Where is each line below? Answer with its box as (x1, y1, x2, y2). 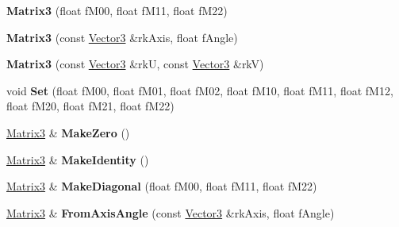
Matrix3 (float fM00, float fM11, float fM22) (6, 2, 228, 18)
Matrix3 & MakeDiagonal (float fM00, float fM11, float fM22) (6, 178, 317, 194)
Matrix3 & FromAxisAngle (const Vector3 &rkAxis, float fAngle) (6, 204, 335, 221)
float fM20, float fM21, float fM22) (6, 98, 175, 114)
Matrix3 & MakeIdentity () (6, 151, 149, 167)
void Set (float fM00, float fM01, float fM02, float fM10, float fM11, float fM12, (6, 82, 393, 98)
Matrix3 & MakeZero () (6, 124, 130, 140)
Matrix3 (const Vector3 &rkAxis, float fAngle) (6, 29, 238, 45)
